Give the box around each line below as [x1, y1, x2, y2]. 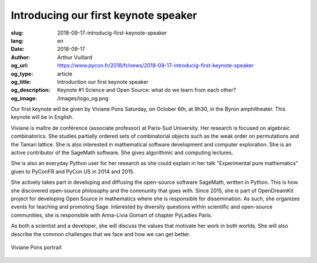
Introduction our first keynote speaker [57, 78, 149, 85]
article [57, 70, 73, 77]
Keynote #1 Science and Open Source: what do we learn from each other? [57, 87, 236, 94]
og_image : [11, 94, 38, 102]
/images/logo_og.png [57, 94, 109, 102]
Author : [11, 53, 31, 61]
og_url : [11, 62, 29, 69]
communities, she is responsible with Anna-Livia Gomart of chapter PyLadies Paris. [11, 211, 213, 218]
